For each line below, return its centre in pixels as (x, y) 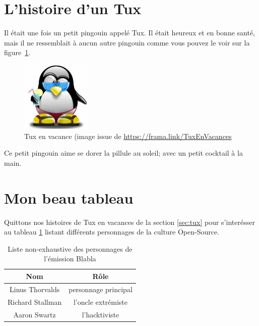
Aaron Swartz (35, 314)
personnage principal (101, 289)
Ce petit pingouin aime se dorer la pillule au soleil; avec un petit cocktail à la (123, 153)
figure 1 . (17, 52)
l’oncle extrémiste (101, 301)
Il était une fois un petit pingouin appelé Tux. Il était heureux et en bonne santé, (130, 33)
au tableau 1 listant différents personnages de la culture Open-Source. (112, 232)
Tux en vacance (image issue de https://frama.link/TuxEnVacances (128, 136)
